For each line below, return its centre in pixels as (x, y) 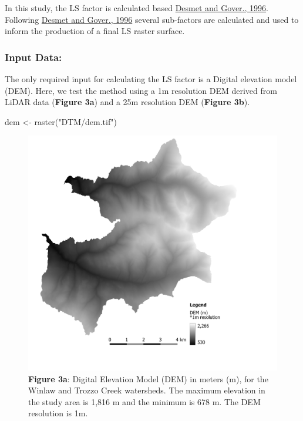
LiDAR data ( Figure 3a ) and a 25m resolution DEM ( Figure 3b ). (127, 102)
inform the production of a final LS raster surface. (95, 31)
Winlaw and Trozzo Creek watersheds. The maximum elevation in (147, 390)
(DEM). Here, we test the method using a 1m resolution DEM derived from (141, 90)
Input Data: (33, 57)
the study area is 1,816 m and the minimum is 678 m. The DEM (144, 401)
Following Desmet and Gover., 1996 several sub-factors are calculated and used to (152, 19)
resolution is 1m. (58, 413)
